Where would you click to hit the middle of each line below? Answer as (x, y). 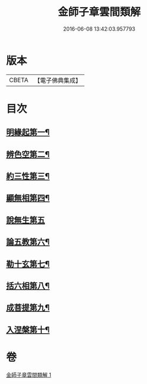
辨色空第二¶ (28, 154)
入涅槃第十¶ (28, 329)
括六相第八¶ (28, 286)
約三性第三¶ (28, 176)
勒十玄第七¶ (28, 264)
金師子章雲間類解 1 (29, 375)
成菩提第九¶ (28, 308)
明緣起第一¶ (28, 133)
